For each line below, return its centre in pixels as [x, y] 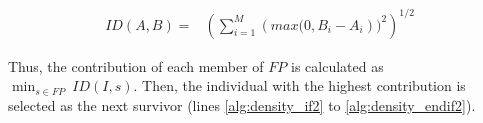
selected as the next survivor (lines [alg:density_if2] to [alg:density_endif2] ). [242, 104]
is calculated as [337, 65]
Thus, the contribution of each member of [136, 65]
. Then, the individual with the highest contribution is [299, 85]
